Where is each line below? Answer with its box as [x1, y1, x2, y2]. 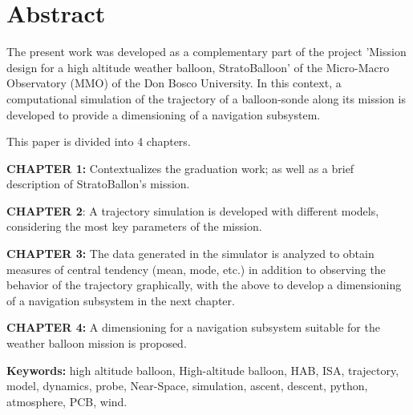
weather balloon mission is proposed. [6, 335, 187, 352]
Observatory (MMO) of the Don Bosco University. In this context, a [6, 75, 342, 91]
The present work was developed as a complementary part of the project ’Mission [6, 43, 407, 60]
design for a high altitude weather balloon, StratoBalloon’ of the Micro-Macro [6, 58, 390, 75]
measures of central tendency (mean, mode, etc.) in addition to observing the [6, 260, 386, 277]
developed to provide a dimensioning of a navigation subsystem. [6, 106, 321, 123]
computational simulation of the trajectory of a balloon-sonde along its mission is [6, 90, 406, 107]
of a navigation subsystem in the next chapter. [6, 292, 235, 308]
